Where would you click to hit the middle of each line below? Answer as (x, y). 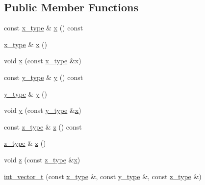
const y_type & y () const (44, 77)
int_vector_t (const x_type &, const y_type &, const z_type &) (103, 176)
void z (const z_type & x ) (42, 159)
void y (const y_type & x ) (43, 110)
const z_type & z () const (43, 126)
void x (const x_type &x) (43, 61)
